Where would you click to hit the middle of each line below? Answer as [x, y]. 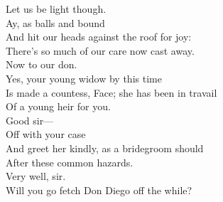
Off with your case [46, 134]
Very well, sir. [36, 176]
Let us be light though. [56, 9]
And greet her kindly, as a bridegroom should [105, 148]
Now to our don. [42, 64]
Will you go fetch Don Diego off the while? [99, 190]
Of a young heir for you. [58, 106]
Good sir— [30, 120]
